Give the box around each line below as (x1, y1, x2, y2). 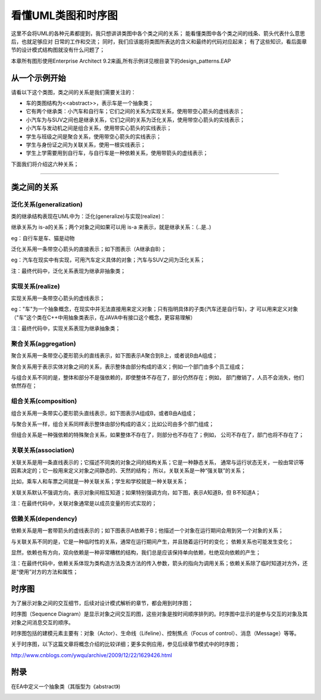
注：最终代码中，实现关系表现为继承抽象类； (11, 325, 121, 332)
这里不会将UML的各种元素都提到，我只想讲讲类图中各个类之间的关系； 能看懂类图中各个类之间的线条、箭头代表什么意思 (11, 30, 306, 37)
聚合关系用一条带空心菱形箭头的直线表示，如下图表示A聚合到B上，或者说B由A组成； (11, 352, 218, 359)
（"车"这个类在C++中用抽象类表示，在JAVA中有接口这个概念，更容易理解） (11, 313, 196, 321)
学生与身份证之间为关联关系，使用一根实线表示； (26, 141, 146, 148)
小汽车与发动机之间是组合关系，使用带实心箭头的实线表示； (26, 125, 172, 132)
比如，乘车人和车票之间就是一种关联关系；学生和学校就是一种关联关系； (11, 478, 188, 485)
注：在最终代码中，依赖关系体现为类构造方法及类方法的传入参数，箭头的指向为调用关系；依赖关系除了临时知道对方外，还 (11, 560, 308, 567)
